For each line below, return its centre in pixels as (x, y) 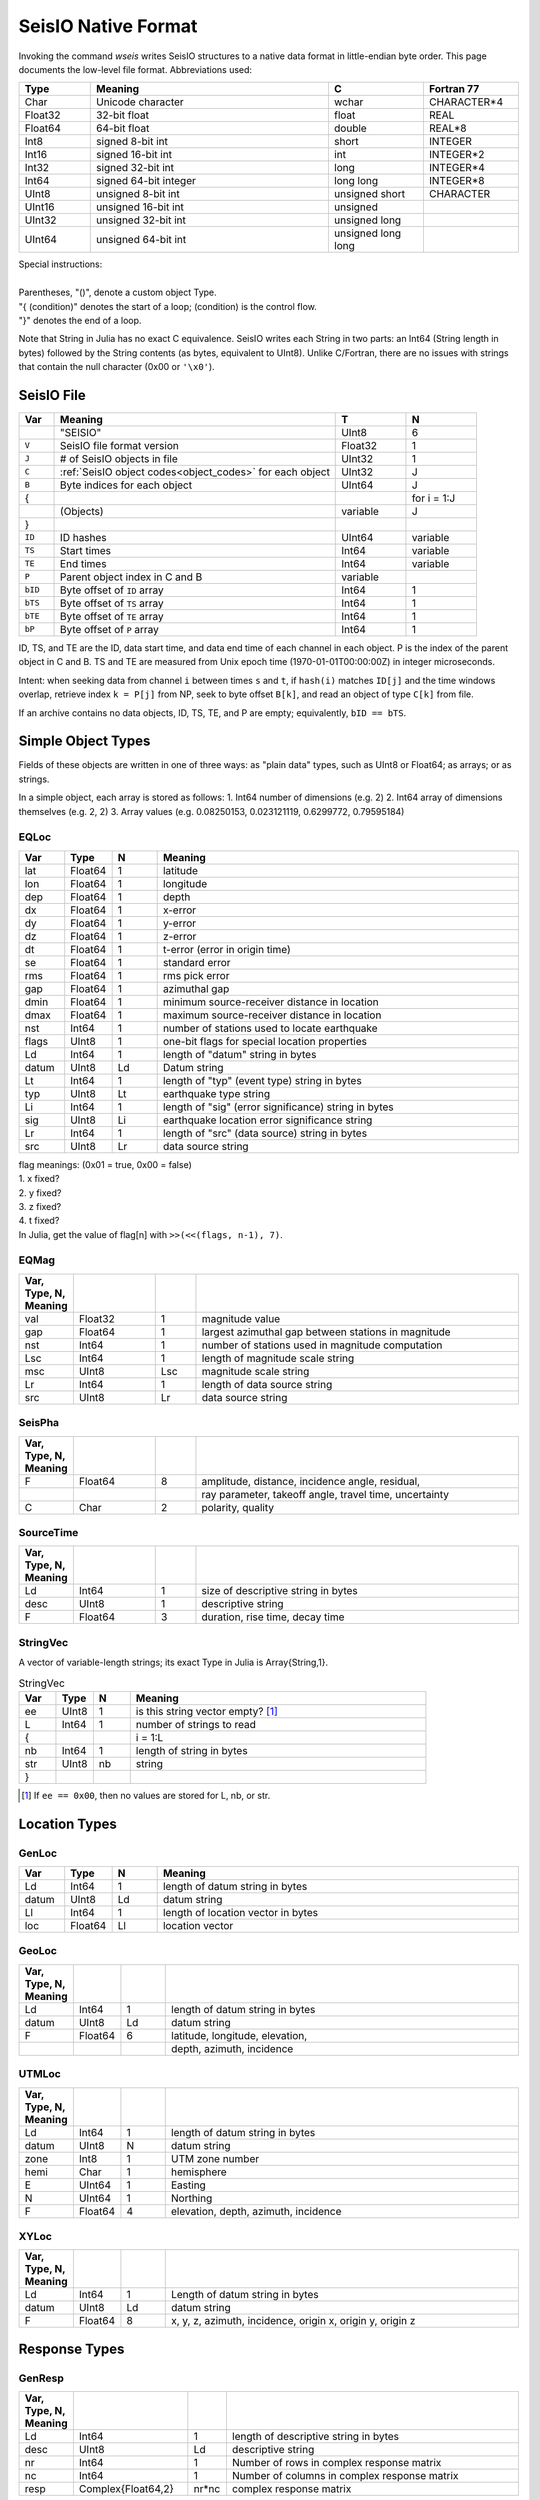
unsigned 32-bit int (141, 220)
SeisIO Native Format (108, 26)
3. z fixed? (40, 1206)
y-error (179, 923)
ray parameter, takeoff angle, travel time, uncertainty (325, 1494)
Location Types (67, 1823)
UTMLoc (40, 2074)
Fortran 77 (454, 89)
